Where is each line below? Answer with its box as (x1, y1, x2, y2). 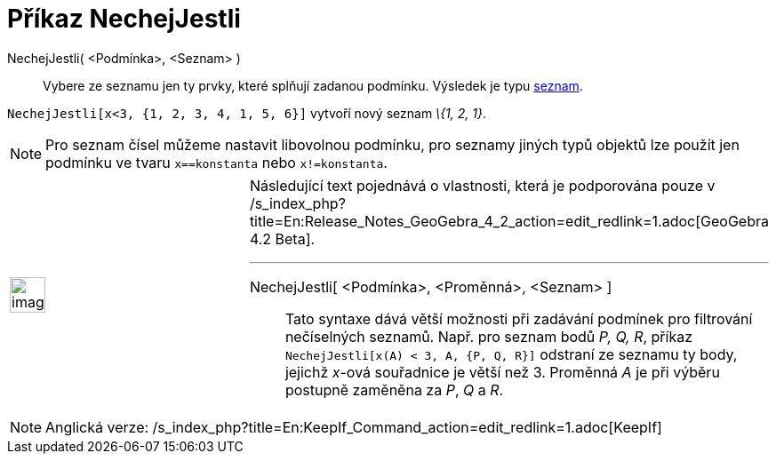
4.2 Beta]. (249, 229, 316, 248)
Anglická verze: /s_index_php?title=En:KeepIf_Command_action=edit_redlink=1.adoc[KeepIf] (45, 417, 662, 436)
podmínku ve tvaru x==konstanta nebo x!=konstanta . (45, 153, 388, 171)
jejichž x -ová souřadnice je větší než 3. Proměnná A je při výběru (284, 362, 720, 381)
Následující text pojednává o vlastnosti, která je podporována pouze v (249, 176, 716, 195)
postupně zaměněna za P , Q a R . (284, 380, 504, 399)
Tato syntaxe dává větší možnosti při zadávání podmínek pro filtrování (284, 309, 753, 328)
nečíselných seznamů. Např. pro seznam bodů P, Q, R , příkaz (284, 327, 692, 346)
